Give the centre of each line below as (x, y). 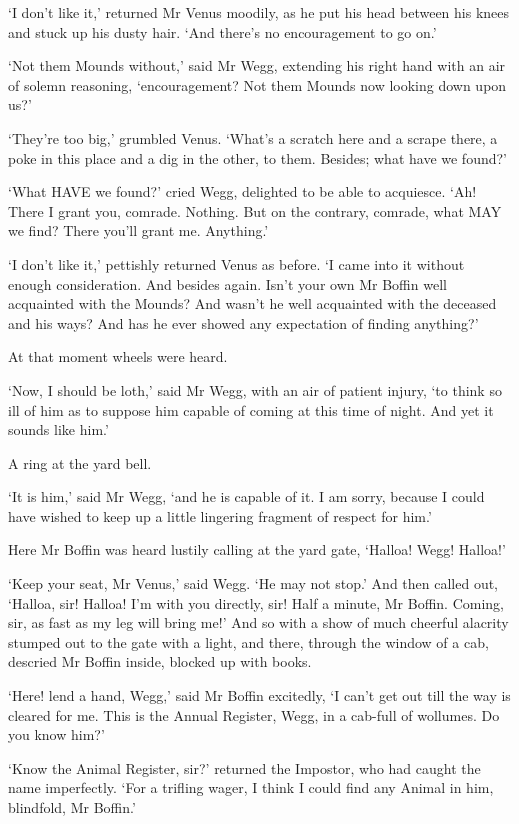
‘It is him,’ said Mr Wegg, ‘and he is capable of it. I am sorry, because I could (246, 496)
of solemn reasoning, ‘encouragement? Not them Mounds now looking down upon (257, 84)
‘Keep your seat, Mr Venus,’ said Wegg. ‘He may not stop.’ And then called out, (253, 583)
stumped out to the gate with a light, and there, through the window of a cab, (248, 641)
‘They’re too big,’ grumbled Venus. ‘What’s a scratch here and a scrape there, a (253, 137)
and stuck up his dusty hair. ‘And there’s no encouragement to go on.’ (222, 31)
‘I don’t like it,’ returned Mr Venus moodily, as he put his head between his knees (259, 12)
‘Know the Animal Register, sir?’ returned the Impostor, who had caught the (244, 767)
